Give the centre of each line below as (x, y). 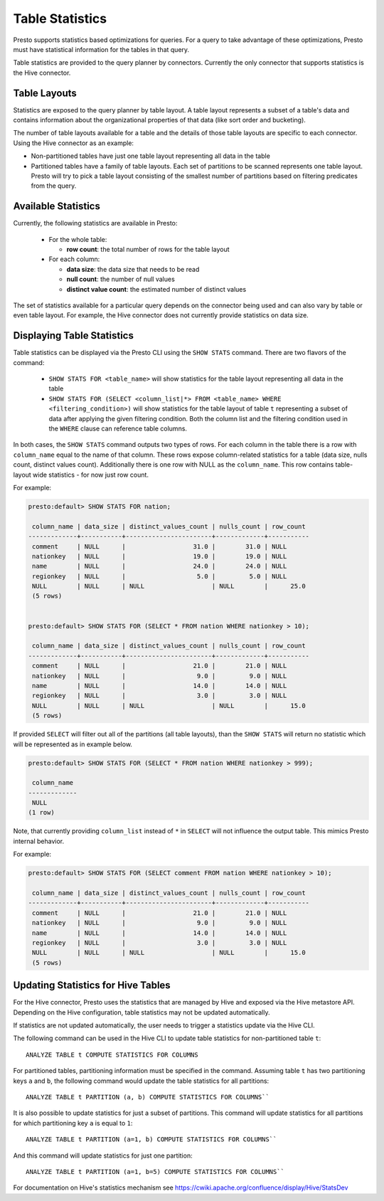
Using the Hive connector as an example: (74, 143)
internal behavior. (38, 841)
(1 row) (41, 813)
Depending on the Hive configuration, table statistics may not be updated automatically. (142, 1012)
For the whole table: (78, 239)
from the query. (54, 186)
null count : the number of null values (121, 279)
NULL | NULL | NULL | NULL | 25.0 (169, 586)
